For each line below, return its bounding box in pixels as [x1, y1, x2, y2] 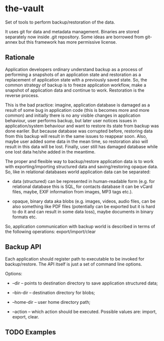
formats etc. [12, 214, 37, 220]
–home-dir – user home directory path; [12, 299, 91, 305]
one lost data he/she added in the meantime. [5, 149, 96, 155]
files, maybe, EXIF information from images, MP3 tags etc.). [12, 188, 133, 194]
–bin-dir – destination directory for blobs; [12, 289, 95, 295]
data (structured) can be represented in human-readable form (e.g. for [12, 178, 155, 184]
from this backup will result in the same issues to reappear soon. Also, [5, 133, 147, 139]
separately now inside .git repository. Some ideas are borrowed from [5, 34, 144, 40]
